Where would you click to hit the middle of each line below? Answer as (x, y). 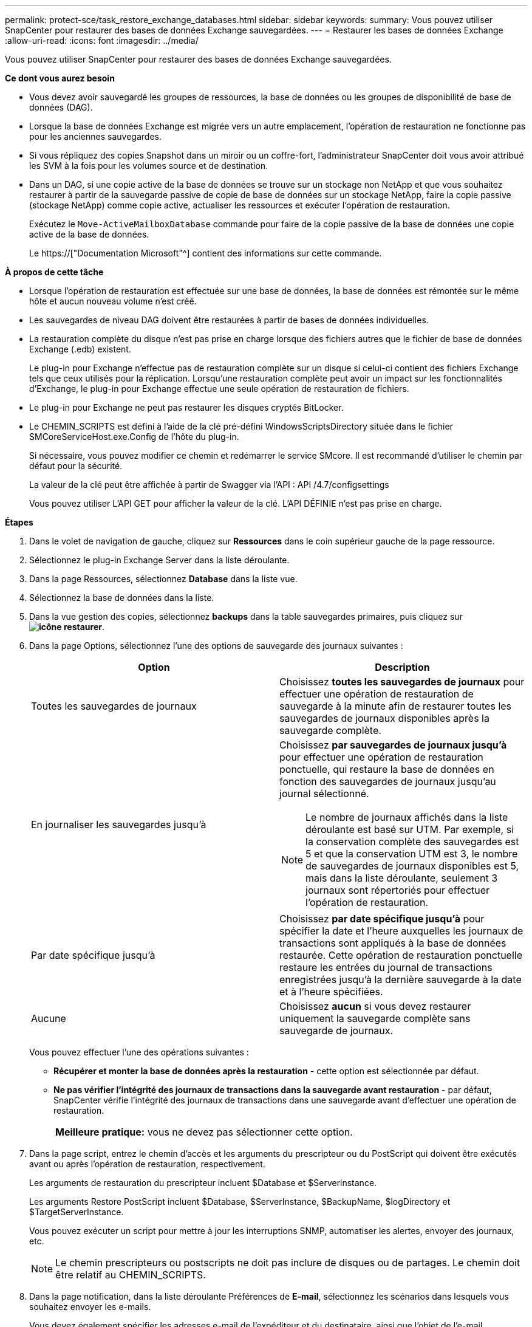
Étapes (19, 522)
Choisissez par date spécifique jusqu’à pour (382, 919)
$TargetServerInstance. (77, 1212)
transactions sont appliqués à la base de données (393, 943)
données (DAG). (61, 107)
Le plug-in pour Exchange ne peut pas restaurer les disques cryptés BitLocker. (186, 407)
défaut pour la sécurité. (76, 466)
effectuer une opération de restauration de (377, 694)
